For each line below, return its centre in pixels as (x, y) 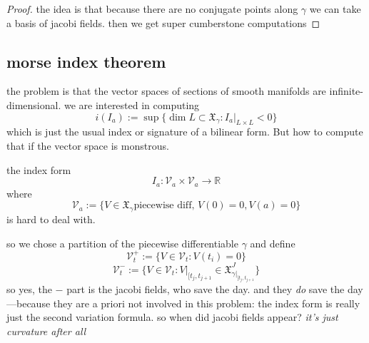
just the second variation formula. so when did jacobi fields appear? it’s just (172, 317)
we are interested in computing (132, 104)
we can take (335, 9)
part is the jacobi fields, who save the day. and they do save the (206, 289)
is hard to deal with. (51, 219)
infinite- (346, 91)
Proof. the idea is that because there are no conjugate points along (152, 9)
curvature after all (46, 331)
